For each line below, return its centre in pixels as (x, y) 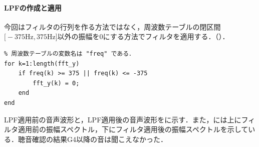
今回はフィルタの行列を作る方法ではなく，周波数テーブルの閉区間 (112, 26)
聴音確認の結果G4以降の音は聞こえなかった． (92, 139)
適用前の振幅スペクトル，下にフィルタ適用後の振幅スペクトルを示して (133, 129)
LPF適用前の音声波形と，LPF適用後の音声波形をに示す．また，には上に (123, 119)
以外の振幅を (78, 36)
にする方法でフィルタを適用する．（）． (166, 36)
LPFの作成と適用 (33, 7)
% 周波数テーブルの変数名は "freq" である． (70, 53)
